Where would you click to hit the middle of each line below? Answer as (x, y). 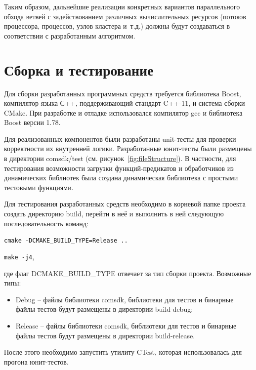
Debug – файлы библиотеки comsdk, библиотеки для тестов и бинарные (125, 299)
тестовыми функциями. (39, 187)
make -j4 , (19, 256)
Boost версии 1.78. (32, 122)
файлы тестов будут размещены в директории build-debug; (104, 309)
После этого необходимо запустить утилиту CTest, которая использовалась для (123, 352)
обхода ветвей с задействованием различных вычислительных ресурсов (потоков (125, 16)
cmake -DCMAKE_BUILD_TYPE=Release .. (66, 241)
